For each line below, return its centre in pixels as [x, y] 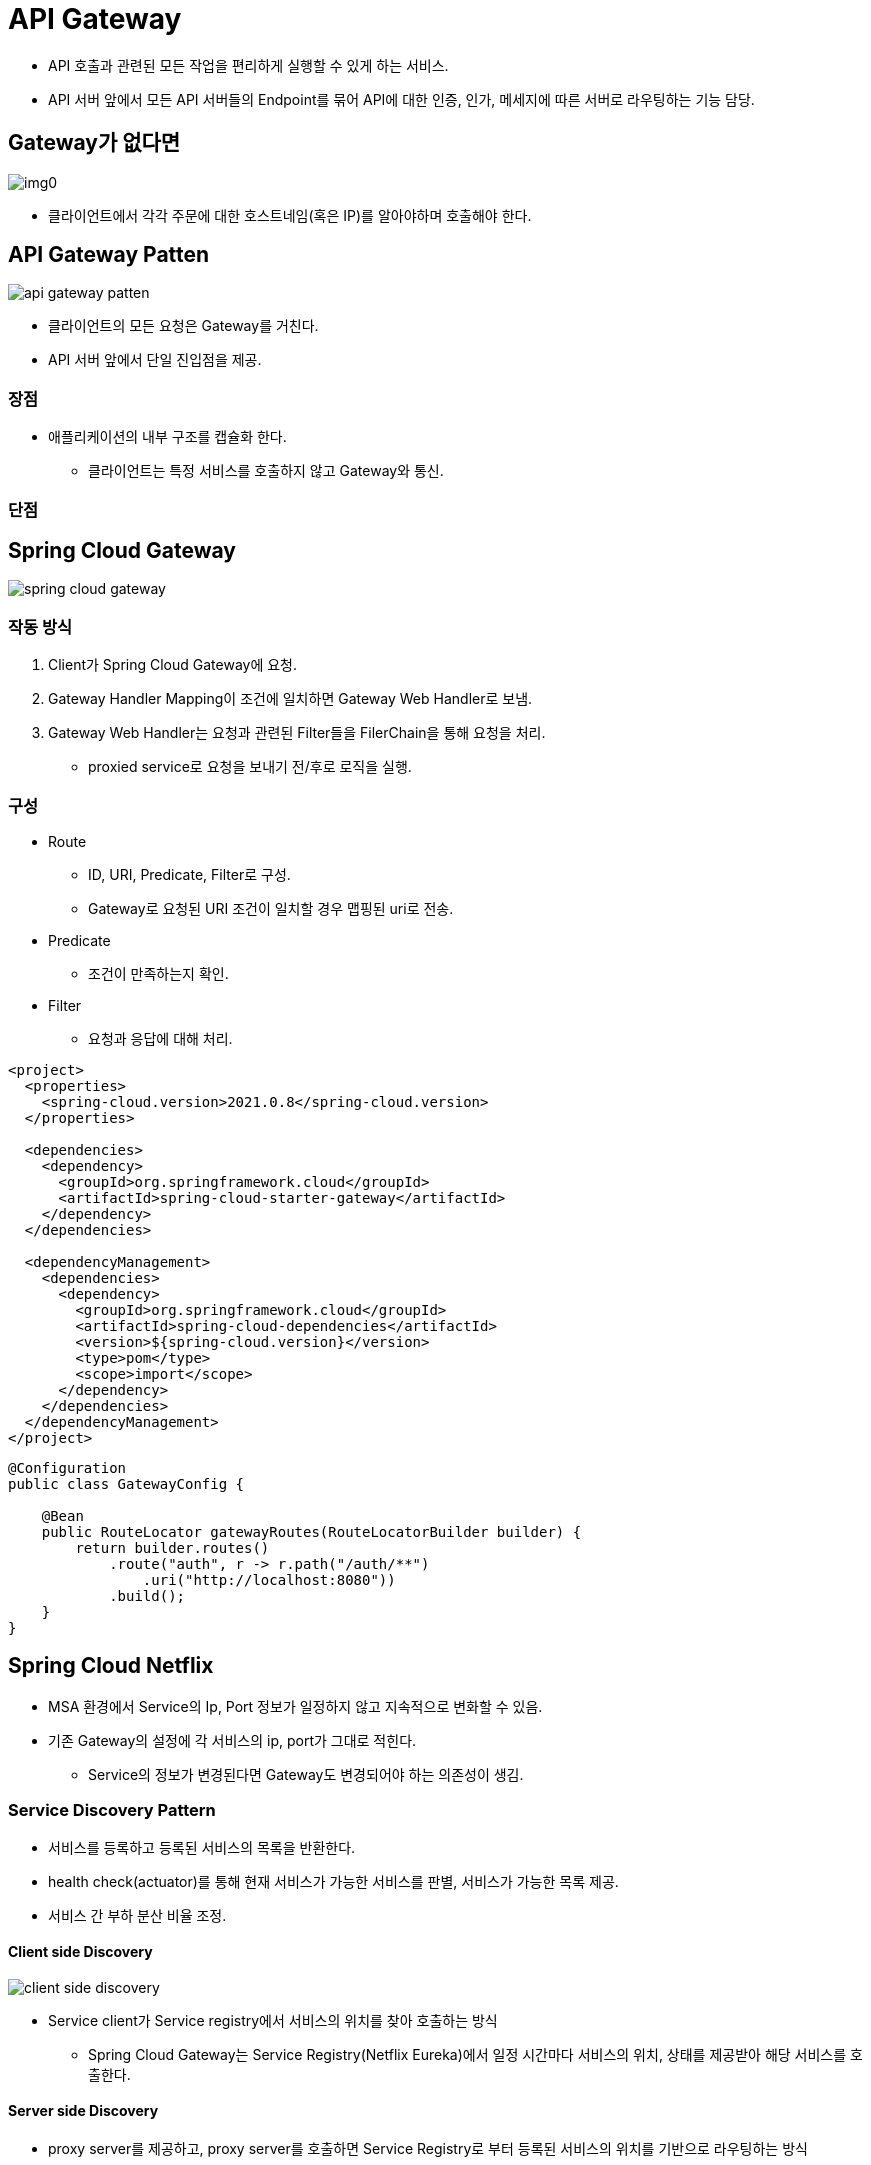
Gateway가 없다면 [94, 143]
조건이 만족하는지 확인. [158, 973]
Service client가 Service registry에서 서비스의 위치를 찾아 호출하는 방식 [273, 2020]
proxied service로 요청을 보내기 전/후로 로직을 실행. [250, 767]
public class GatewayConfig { [126, 1483]
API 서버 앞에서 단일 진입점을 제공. [155, 360]
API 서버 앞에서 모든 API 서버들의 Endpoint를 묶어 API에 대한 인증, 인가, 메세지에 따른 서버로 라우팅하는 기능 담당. [401, 99]
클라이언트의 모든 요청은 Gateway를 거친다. [183, 326]
